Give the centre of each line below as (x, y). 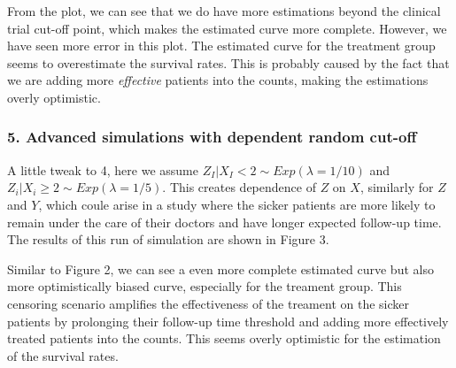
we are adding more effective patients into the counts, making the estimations (218, 80)
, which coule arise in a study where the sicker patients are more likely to (237, 204)
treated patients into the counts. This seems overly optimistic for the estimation (224, 338)
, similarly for (397, 187)
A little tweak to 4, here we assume (103, 169)
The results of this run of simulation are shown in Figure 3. (168, 239)
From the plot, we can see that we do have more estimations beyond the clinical (224, 11)
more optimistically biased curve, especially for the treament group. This (205, 286)
